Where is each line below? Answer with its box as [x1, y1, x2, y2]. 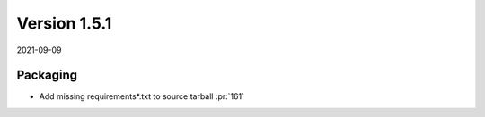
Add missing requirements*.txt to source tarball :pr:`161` [39, 91, 244, 102]
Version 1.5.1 [16, 13, 112, 33]
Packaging [16, 68, 78, 83]
